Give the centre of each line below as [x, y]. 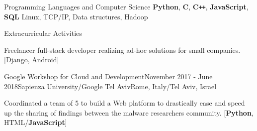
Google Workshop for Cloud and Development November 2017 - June [108, 76]
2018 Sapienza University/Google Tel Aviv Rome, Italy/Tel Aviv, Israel [110, 86]
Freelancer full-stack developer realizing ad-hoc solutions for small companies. [122, 50]
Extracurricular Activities [43, 33]
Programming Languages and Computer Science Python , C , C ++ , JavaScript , [126, 6]
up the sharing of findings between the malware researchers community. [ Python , [129, 112]
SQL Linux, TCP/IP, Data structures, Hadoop [76, 16]
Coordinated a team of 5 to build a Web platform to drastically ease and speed [125, 103]
